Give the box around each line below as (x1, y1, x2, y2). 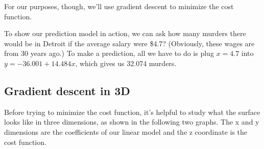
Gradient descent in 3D (4, 82, 130, 98)
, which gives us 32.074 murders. (75, 57, 177, 68)
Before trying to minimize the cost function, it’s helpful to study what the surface (4, 106, 260, 117)
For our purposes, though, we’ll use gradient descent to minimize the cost (4, 1, 234, 11)
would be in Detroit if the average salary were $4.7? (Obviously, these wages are (4, 38, 255, 48)
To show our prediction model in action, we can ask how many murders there (4, 28, 246, 39)
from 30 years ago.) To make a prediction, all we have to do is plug (4, 48, 214, 58)
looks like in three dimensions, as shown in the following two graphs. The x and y (4, 116, 259, 127)
